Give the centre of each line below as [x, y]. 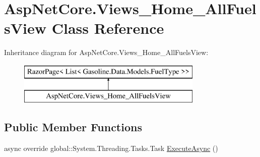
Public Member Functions [73, 127]
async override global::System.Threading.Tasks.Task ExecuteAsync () [111, 148]
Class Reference [108, 28]
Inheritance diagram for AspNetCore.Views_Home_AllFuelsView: [106, 52]
